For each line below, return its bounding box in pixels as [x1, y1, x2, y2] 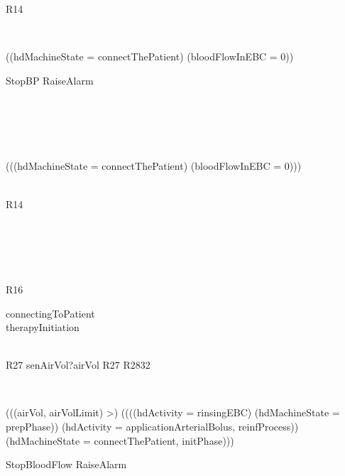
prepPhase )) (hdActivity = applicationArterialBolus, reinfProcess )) [6, 419, 299, 434]
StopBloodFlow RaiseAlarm [6, 457, 127, 472]
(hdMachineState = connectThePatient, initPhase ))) [6, 433, 234, 448]
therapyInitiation [6, 320, 80, 335]
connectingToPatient [6, 305, 95, 320]
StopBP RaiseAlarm [6, 72, 94, 87]
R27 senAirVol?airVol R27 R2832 [6, 357, 150, 372]
